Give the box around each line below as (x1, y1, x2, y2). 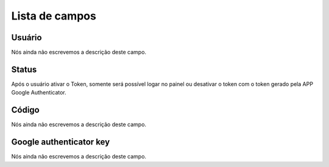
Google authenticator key (11, 137, 110, 147)
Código (11, 105, 40, 115)
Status (11, 64, 37, 74)
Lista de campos (11, 9, 97, 23)
